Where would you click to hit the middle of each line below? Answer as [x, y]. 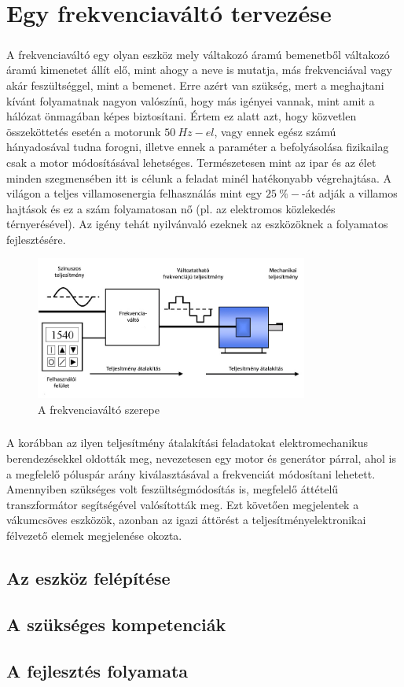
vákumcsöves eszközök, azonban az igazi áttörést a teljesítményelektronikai [186, 520]
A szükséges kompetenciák [116, 624]
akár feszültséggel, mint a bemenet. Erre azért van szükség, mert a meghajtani [195, 85]
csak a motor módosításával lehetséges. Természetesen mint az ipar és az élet [191, 162]
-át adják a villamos [350, 193]
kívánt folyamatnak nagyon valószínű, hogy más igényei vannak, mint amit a [191, 100]
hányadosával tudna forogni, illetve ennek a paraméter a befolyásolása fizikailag [198, 147]
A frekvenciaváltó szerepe [99, 409]
